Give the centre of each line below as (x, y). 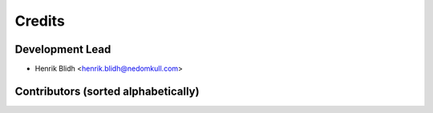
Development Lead (63, 49)
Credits (40, 21)
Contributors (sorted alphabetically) (107, 91)
